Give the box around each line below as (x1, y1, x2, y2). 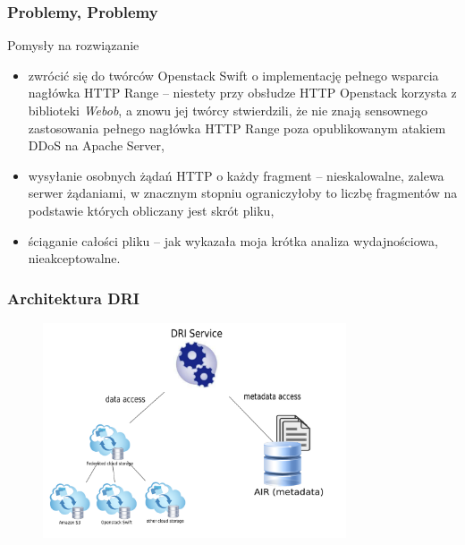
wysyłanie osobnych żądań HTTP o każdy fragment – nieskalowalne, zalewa (28, 166, 444, 184)
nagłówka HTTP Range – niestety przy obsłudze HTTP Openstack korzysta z (28, 83, 457, 102)
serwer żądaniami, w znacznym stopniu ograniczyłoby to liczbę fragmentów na (28, 183, 458, 202)
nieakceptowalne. (28, 249, 121, 268)
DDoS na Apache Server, (28, 136, 165, 155)
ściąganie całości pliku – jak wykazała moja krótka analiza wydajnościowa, (28, 231, 438, 250)
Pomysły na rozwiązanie (7, 36, 139, 55)
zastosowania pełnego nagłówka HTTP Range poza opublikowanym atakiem (28, 118, 446, 137)
